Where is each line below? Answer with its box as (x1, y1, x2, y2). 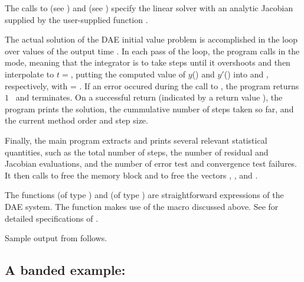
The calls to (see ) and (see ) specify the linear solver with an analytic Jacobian (5, 2, 293, 14)
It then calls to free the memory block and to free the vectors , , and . (5, 168, 258, 181)
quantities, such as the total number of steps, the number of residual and (5, 145, 269, 158)
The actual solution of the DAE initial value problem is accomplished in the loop (5, 33, 298, 46)
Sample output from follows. (5, 232, 107, 244)
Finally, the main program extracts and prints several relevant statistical (5, 134, 267, 146)
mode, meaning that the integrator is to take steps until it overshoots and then (5, 56, 290, 69)
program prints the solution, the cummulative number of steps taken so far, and (5, 102, 294, 115)
